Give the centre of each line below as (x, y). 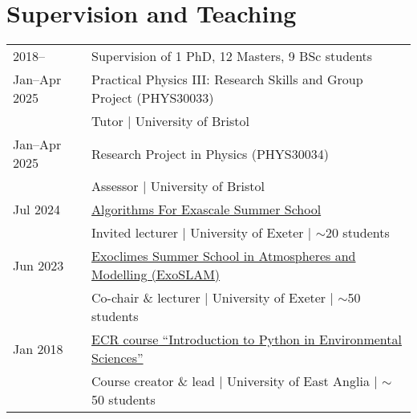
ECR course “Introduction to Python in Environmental (247, 340)
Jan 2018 (38, 348)
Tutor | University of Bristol (171, 121)
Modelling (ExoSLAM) (156, 275)
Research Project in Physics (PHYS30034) (210, 153)
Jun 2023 (38, 265)
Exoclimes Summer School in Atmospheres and (224, 256)
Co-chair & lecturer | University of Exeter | (213, 298)
